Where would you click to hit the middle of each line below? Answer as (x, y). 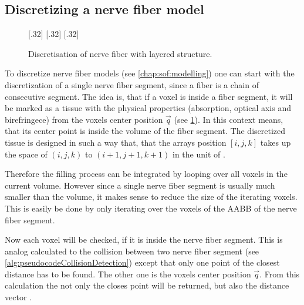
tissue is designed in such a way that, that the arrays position (116, 142)
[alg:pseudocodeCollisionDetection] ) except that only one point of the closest (142, 262)
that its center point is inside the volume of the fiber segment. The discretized (145, 131)
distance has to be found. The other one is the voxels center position (128, 274)
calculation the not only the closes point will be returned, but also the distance (147, 285)
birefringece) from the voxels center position (84, 119)
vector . (18, 297)
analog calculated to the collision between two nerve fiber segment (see (132, 251)
